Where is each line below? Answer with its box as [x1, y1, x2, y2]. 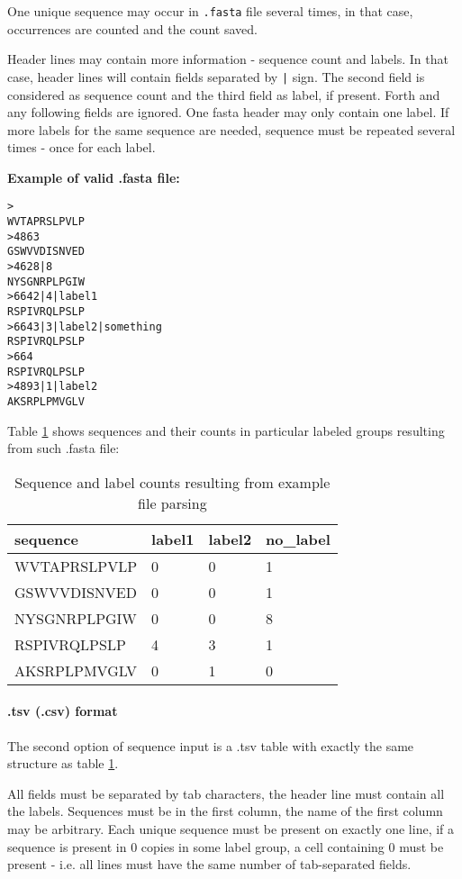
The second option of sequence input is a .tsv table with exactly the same [7, 736, 414, 755]
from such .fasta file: [7, 439, 120, 458]
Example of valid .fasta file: [7, 168, 180, 186]
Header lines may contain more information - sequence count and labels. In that [7, 50, 448, 68]
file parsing [138, 492, 207, 513]
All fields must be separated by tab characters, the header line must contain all [7, 784, 445, 802]
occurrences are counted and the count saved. [7, 19, 258, 38]
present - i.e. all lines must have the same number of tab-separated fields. [7, 855, 412, 874]
